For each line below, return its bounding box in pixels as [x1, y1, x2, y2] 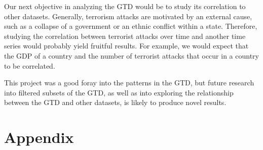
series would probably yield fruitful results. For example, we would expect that [4, 40, 249, 51]
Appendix [4, 127, 74, 147]
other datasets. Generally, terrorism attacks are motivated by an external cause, [4, 11, 252, 21]
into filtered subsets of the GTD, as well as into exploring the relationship [4, 87, 234, 97]
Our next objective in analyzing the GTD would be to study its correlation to [4, 1, 246, 11]
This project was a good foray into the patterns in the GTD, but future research [4, 77, 254, 88]
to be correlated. [4, 60, 55, 71]
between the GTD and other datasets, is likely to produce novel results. [4, 97, 227, 108]
